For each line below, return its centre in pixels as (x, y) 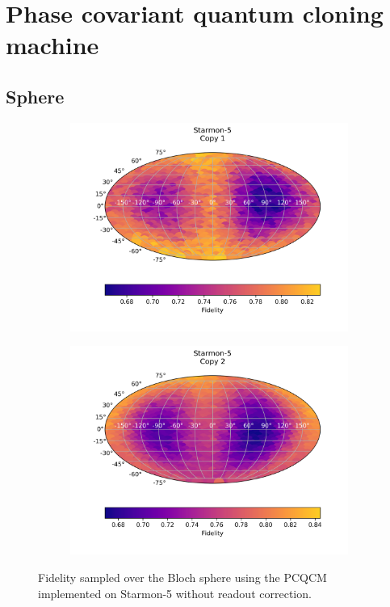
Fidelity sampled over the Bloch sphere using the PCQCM (182, 577)
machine (52, 45)
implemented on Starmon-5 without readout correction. (175, 593)
